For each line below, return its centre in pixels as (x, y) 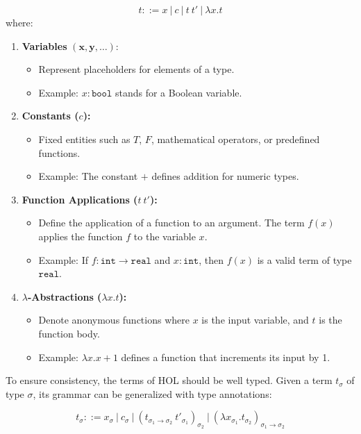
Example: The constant (88, 176)
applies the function (81, 236)
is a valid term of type (304, 259)
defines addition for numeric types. (225, 176)
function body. (69, 333)
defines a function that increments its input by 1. (226, 357)
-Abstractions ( (65, 296)
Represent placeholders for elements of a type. (136, 69)
